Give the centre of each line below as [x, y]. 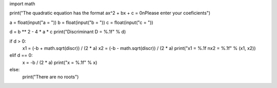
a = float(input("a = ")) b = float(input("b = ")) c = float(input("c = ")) [81, 22]
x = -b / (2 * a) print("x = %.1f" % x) [60, 62]
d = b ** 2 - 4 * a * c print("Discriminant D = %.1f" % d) [68, 32]
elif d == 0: [21, 55]
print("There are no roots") [51, 77]
